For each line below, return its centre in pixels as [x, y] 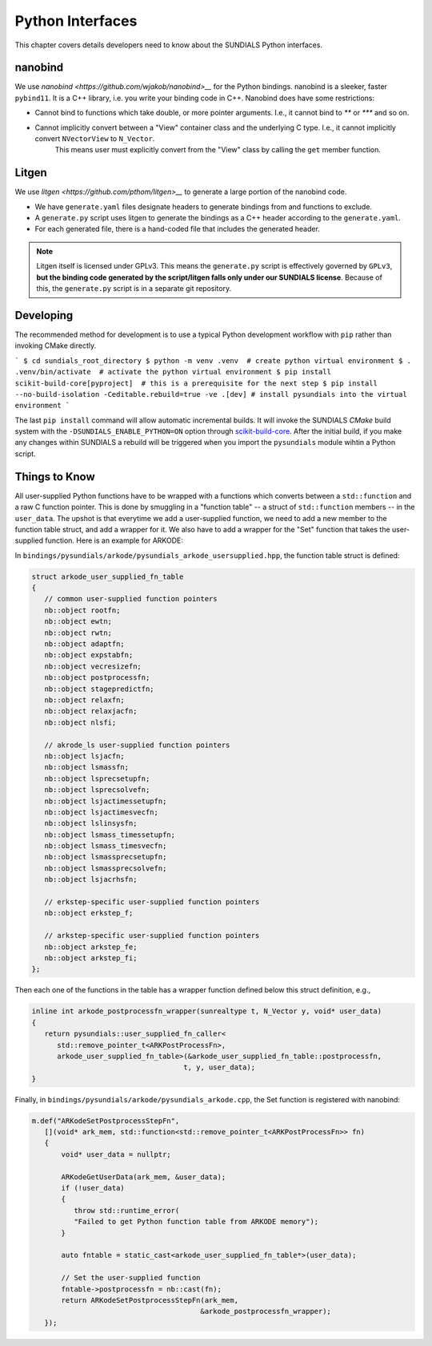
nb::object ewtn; [78, 622]
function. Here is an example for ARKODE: [114, 540]
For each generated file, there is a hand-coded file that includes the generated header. [177, 229]
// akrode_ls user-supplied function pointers [137, 745]
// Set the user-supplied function [131, 1278]
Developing [44, 315]
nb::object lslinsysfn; [91, 823]
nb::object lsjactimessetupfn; [106, 801]
